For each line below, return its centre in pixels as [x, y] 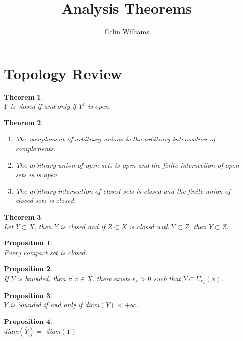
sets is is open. [37, 174]
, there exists [111, 278]
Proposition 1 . [28, 243]
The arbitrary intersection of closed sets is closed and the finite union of [123, 191]
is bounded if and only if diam [55, 305]
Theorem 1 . [24, 96]
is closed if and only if [43, 106]
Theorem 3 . [24, 217]
